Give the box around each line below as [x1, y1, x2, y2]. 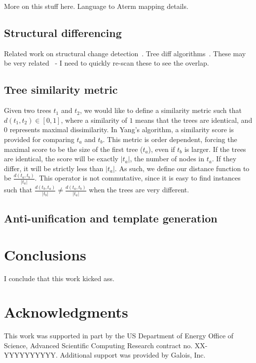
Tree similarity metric [4, 82, 118, 97]
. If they [212, 153, 237, 164]
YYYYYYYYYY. [4, 350, 58, 360]
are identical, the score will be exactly [4, 153, 118, 164]
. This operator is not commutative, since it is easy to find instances [35, 173, 241, 183]
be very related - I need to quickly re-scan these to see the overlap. [4, 58, 209, 68]
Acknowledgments [4, 302, 128, 322]
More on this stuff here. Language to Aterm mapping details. [4, 1, 188, 11]
